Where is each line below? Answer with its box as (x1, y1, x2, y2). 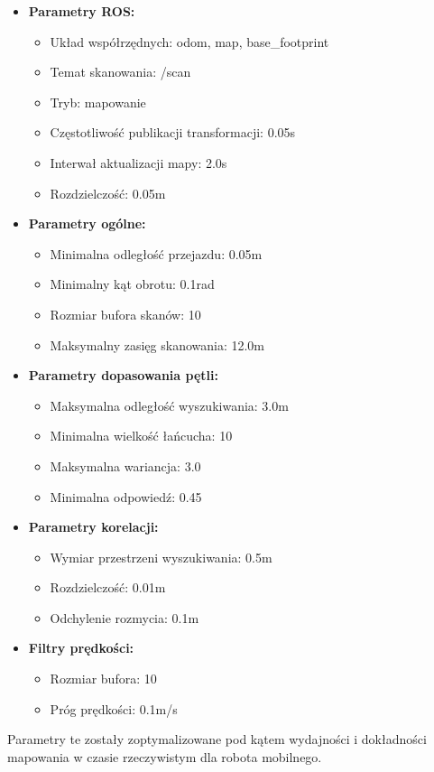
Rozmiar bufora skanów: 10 (50, 304, 201, 323)
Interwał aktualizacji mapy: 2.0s (50, 153, 227, 172)
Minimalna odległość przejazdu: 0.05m (50, 244, 263, 263)
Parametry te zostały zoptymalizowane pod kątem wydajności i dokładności (7, 730, 427, 749)
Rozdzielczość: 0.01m (50, 578, 166, 597)
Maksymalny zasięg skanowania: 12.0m (50, 335, 265, 354)
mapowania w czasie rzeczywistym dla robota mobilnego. (7, 747, 322, 766)
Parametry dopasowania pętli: (28, 366, 218, 385)
